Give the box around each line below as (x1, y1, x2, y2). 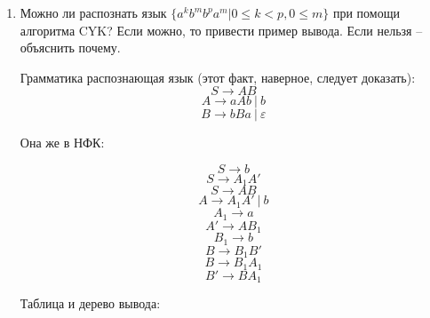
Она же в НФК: (20, 133, 105, 152)
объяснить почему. (20, 38, 121, 57)
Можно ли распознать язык (20, 4, 167, 21)
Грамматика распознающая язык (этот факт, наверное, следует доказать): (20, 68, 416, 86)
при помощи (332, 4, 400, 21)
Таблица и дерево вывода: (20, 294, 161, 313)
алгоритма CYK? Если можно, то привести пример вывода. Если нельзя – (20, 20, 423, 39)
